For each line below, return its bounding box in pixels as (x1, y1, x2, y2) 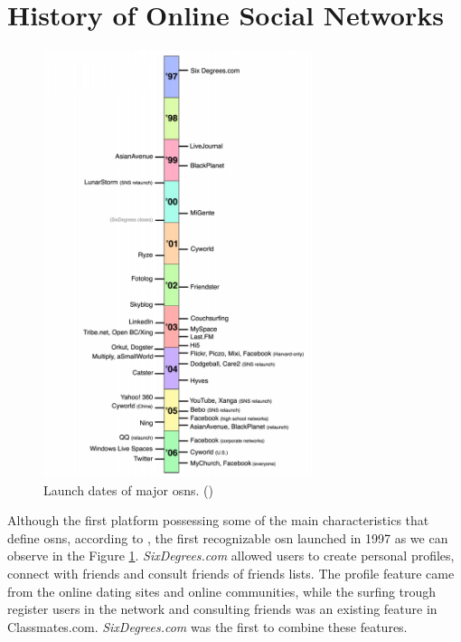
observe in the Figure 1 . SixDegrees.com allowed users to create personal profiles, (7, 546, 455, 565)
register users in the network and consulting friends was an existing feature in (7, 599, 437, 618)
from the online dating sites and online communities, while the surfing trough (7, 581, 437, 600)
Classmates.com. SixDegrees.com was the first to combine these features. (7, 617, 408, 636)
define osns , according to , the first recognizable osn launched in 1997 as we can (7, 528, 448, 547)
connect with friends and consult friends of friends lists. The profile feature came (7, 564, 455, 583)
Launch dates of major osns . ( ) (43, 480, 213, 499)
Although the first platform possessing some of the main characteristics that (7, 511, 429, 530)
